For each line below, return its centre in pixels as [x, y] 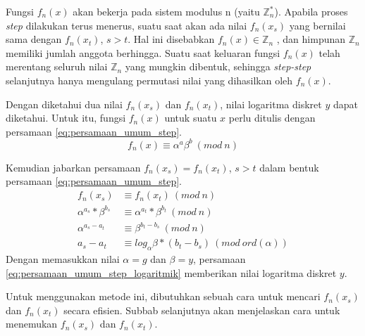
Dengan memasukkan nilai [63, 258]
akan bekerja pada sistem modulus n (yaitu [166, 11]
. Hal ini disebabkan [171, 39]
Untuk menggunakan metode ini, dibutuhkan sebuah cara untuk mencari [163, 296]
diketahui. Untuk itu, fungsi [66, 118]
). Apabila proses [311, 11]
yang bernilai [317, 25]
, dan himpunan [311, 39]
